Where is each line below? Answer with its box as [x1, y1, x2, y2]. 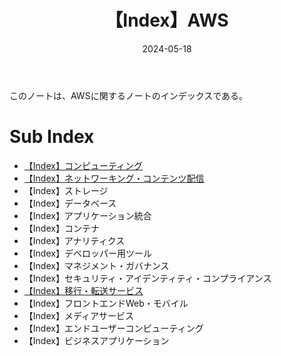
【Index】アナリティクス [23, 234, 126, 246]
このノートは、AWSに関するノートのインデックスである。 [9, 89, 249, 101]
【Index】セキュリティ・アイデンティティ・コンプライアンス [23, 272, 272, 284]
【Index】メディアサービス [23, 309, 134, 321]
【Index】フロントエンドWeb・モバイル [23, 297, 189, 309]
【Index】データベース [23, 197, 117, 209]
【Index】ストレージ [23, 184, 109, 196]
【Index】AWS [105, 9, 229, 32]
